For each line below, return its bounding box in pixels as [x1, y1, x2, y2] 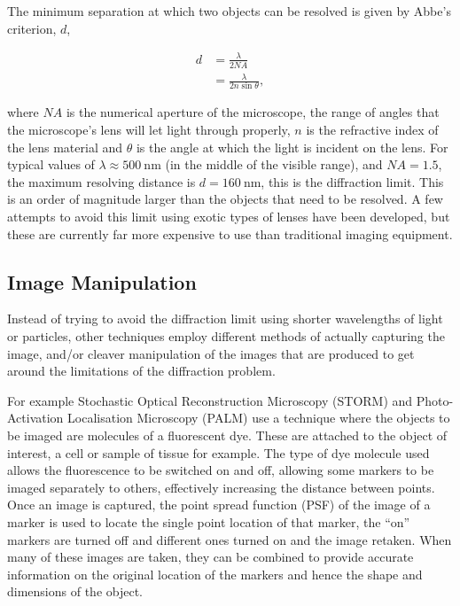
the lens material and [7, 137, 123, 156]
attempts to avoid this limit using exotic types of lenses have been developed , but [7, 206, 450, 225]
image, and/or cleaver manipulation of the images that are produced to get [7, 344, 415, 362]
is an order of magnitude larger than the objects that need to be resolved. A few [7, 190, 443, 208]
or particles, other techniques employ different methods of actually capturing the [7, 326, 445, 345]
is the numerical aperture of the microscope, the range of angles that [66, 103, 440, 121]
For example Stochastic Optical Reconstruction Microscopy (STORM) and [7, 391, 413, 409]
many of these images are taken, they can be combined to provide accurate [7, 548, 414, 566]
